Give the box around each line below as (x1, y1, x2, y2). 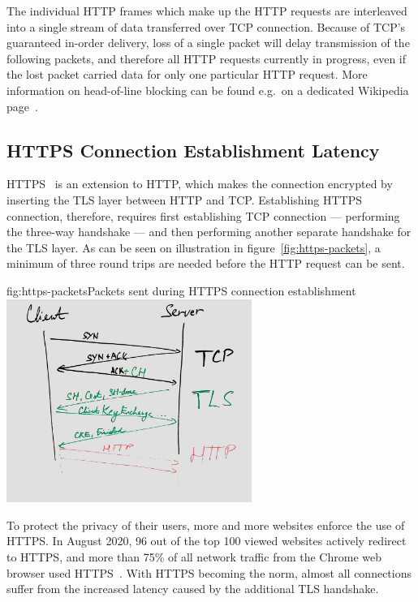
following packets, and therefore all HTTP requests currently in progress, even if (6, 49, 407, 67)
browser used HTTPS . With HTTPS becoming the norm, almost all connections (6, 564, 412, 581)
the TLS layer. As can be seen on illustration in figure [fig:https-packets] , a (6, 239, 381, 256)
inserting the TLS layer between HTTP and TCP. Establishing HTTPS (6, 191, 363, 208)
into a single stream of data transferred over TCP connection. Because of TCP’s (6, 18, 406, 35)
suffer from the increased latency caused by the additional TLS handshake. (6, 580, 379, 597)
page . (6, 97, 38, 114)
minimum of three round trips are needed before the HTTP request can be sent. (6, 255, 405, 272)
